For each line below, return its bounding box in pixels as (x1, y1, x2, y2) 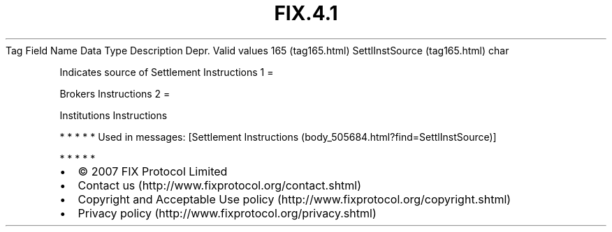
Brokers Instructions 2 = (59, 87, 170, 100)
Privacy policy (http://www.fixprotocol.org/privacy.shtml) (78, 206, 377, 220)
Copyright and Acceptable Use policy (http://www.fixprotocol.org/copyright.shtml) (78, 192, 511, 206)
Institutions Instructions (59, 109, 168, 121)
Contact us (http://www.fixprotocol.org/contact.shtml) (78, 178, 362, 192)
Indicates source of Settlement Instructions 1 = (59, 65, 274, 78)
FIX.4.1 (274, 1, 338, 25)
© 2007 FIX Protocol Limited (78, 164, 228, 178)
